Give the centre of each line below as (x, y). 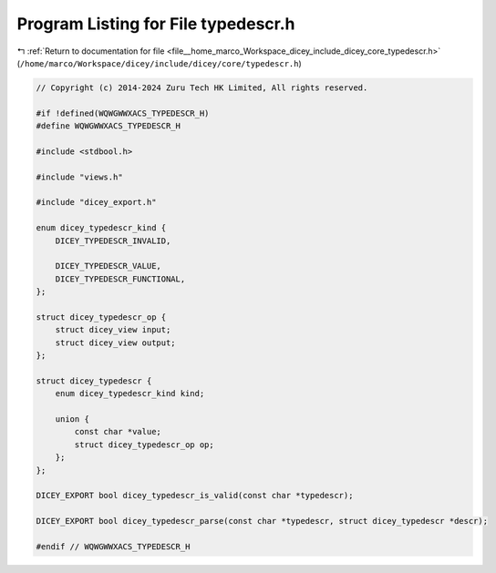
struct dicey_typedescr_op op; (144, 445)
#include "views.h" (79, 177)
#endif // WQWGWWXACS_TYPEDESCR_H (113, 546)
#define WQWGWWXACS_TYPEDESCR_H (108, 126)
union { (72, 420)
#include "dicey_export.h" (96, 202)
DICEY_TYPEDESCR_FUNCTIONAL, (120, 279)
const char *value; (118, 432)
